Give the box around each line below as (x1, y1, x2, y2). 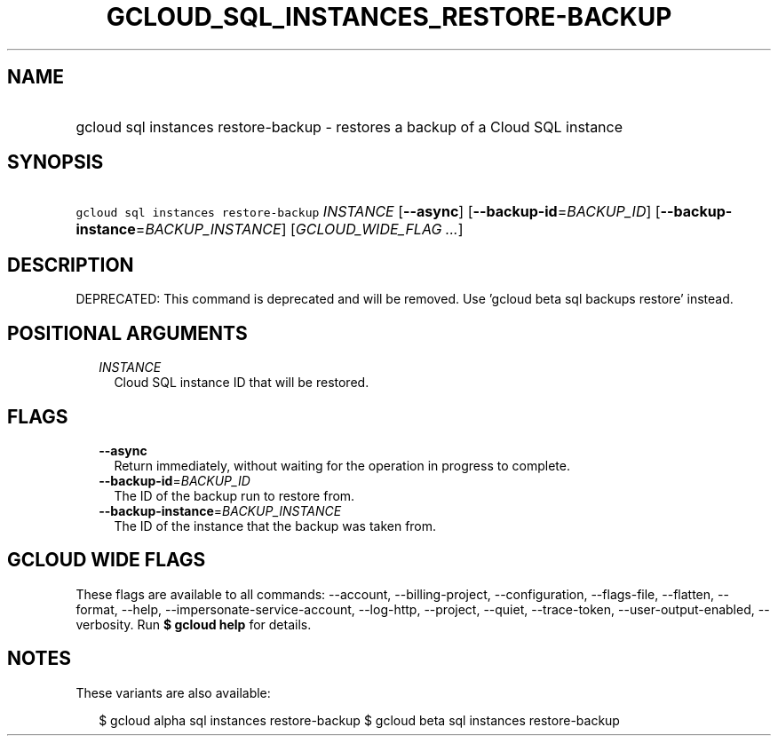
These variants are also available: (75, 684, 271, 700)
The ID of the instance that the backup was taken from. (114, 518, 437, 534)
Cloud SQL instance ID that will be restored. (114, 375, 369, 391)
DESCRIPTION (7, 253, 134, 276)
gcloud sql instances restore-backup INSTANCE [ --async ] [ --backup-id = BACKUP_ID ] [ (75, 202, 661, 221)
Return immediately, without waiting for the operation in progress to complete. (114, 457, 570, 473)
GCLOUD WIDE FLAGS (7, 549, 206, 572)
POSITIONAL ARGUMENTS (7, 321, 248, 344)
